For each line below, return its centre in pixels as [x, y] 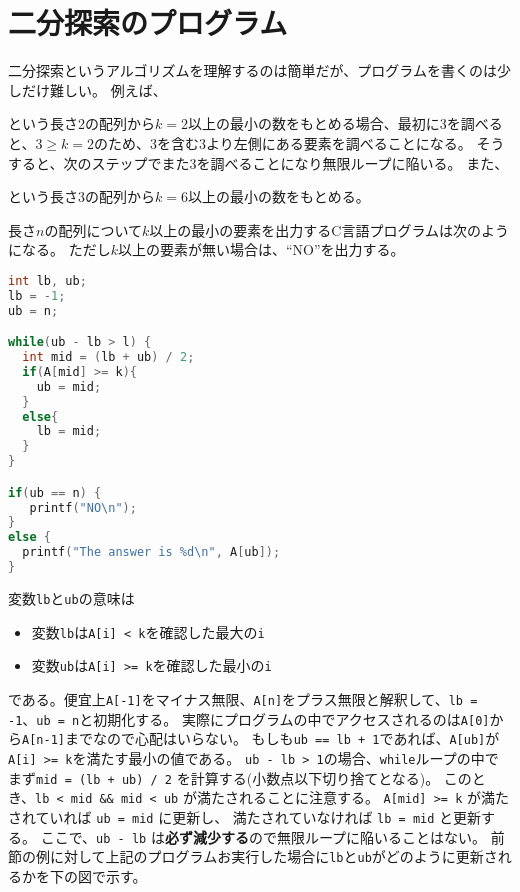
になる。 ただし [59, 249]
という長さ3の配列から [81, 196]
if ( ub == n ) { [55, 492]
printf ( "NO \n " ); [83, 507]
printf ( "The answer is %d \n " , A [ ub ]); [151, 552]
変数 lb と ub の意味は [71, 597]
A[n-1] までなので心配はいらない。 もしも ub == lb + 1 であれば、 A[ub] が [261, 738]
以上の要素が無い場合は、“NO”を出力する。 [261, 249]
